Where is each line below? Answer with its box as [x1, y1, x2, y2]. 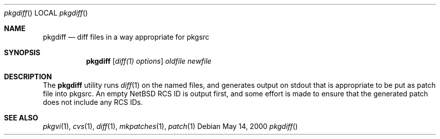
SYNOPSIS [4, 48, 41, 57]
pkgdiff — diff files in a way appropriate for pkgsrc [43, 33, 209, 41]
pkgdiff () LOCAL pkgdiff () [4, 9, 88, 17]
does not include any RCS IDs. [43, 98, 143, 106]
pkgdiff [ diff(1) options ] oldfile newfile [86, 57, 211, 65]
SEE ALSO [4, 113, 38, 122]
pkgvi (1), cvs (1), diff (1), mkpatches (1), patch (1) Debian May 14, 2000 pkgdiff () [43, 122, 298, 130]
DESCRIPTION [4, 72, 52, 81]
